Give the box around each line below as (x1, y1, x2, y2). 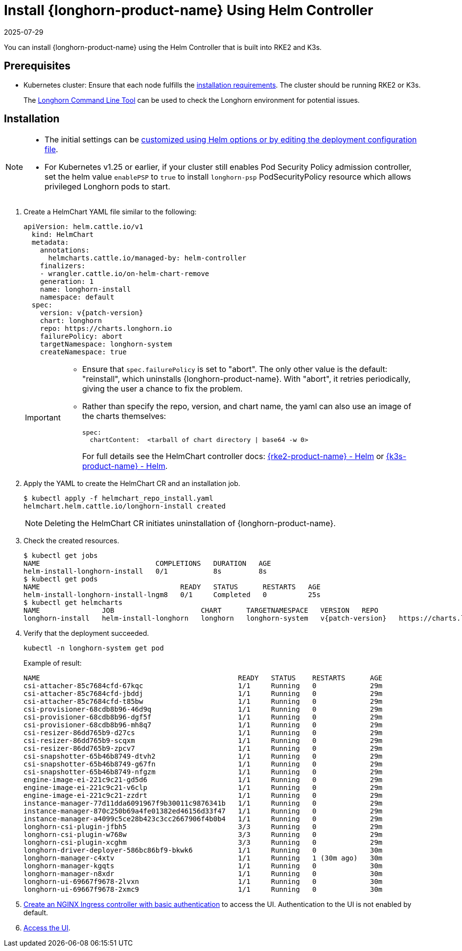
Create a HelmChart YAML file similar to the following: (23, 208, 197, 216)
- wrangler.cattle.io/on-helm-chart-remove (40, 270, 209, 278)
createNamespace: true (40, 348, 127, 356)
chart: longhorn (40, 317, 102, 325)
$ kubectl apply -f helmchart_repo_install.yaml (23, 494, 213, 503)
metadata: (31, 238, 69, 247)
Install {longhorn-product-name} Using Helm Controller (4, 2, 373, 19)
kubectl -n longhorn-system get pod (23, 644, 164, 652)
